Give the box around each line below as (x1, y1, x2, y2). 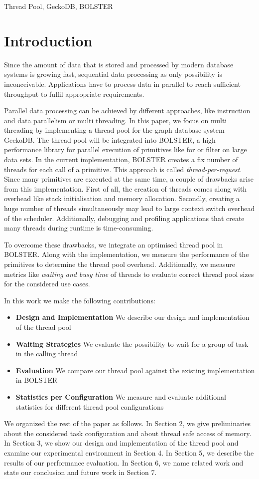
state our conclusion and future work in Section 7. (4, 467, 157, 478)
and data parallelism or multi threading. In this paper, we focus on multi (4, 115, 227, 125)
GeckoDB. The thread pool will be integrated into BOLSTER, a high (4, 134, 216, 145)
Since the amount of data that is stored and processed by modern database (4, 59, 234, 69)
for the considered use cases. (4, 278, 90, 289)
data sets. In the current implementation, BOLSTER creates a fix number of (4, 154, 238, 165)
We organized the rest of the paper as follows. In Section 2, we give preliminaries (4, 418, 251, 429)
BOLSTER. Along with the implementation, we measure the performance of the (4, 249, 249, 259)
